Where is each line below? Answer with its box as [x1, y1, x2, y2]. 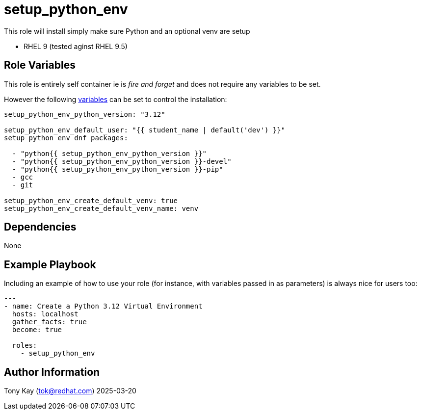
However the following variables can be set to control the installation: [4, 95, 227, 103]
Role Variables [4, 59, 76, 72]
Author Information [4, 365, 100, 378]
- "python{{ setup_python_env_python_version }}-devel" [12, 157, 232, 165]
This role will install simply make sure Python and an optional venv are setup [4, 26, 250, 35]
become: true [12, 326, 62, 334]
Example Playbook [4, 258, 96, 271]
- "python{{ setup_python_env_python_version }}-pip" [12, 165, 223, 173]
